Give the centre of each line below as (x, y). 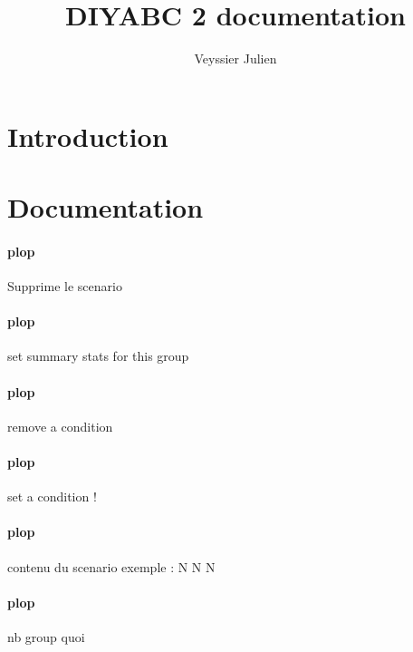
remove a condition (60, 426)
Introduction (88, 136)
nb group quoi (46, 637)
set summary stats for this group (98, 356)
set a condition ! (52, 496)
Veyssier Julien (235, 58)
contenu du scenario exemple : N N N (111, 566)
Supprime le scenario (65, 286)
